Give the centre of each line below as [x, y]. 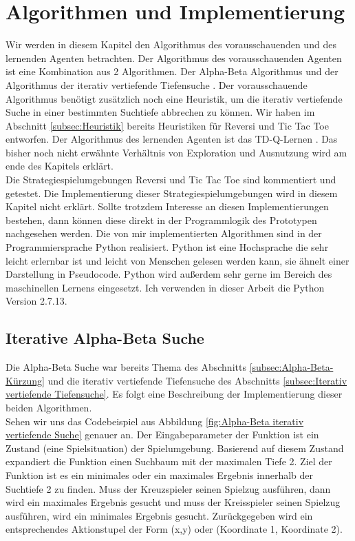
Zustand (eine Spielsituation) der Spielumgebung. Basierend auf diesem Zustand [175, 448]
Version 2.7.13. [36, 301]
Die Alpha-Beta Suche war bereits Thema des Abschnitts [126, 367]
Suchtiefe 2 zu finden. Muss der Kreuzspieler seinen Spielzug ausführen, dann [168, 488]
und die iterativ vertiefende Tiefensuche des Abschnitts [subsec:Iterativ [197, 380]
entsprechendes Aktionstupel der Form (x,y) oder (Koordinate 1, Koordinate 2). [174, 529]
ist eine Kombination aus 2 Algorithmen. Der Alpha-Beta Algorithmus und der [172, 71]
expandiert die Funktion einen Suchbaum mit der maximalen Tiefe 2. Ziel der [169, 461]
